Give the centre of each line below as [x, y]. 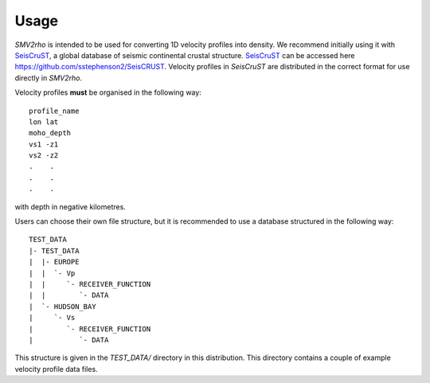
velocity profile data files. [57, 369]
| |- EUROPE [54, 262]
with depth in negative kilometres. [70, 206]
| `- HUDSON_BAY [63, 306]
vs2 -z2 [44, 156]
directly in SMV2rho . [49, 78]
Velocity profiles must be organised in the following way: [108, 92]
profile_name [54, 111]
